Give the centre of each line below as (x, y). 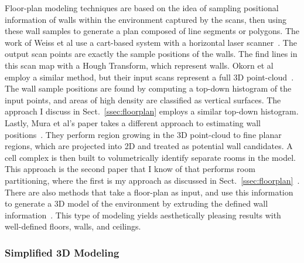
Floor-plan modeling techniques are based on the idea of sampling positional (142, 8)
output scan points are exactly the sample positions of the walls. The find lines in (151, 54)
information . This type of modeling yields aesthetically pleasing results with (143, 215)
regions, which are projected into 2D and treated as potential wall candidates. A (149, 146)
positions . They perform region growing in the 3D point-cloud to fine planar (143, 134)
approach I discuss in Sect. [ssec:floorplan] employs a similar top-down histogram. (152, 111)
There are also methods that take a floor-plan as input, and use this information (149, 192)
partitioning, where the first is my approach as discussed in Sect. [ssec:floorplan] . (152, 180)
